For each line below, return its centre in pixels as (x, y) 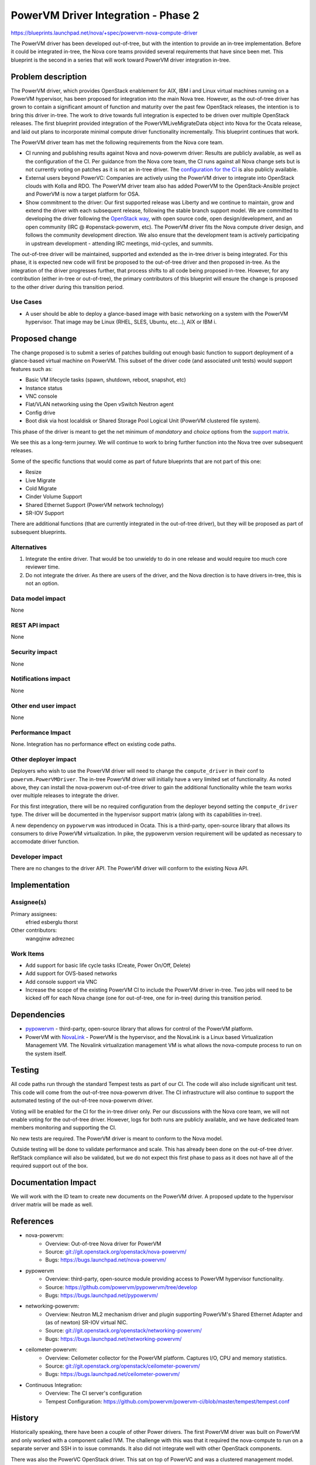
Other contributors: (34, 930)
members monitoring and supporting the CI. (63, 1127)
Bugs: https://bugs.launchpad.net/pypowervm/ (102, 1295)
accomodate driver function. (45, 841)
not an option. (42, 584)
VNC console (42, 396)
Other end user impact (43, 706)
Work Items (28, 953)
